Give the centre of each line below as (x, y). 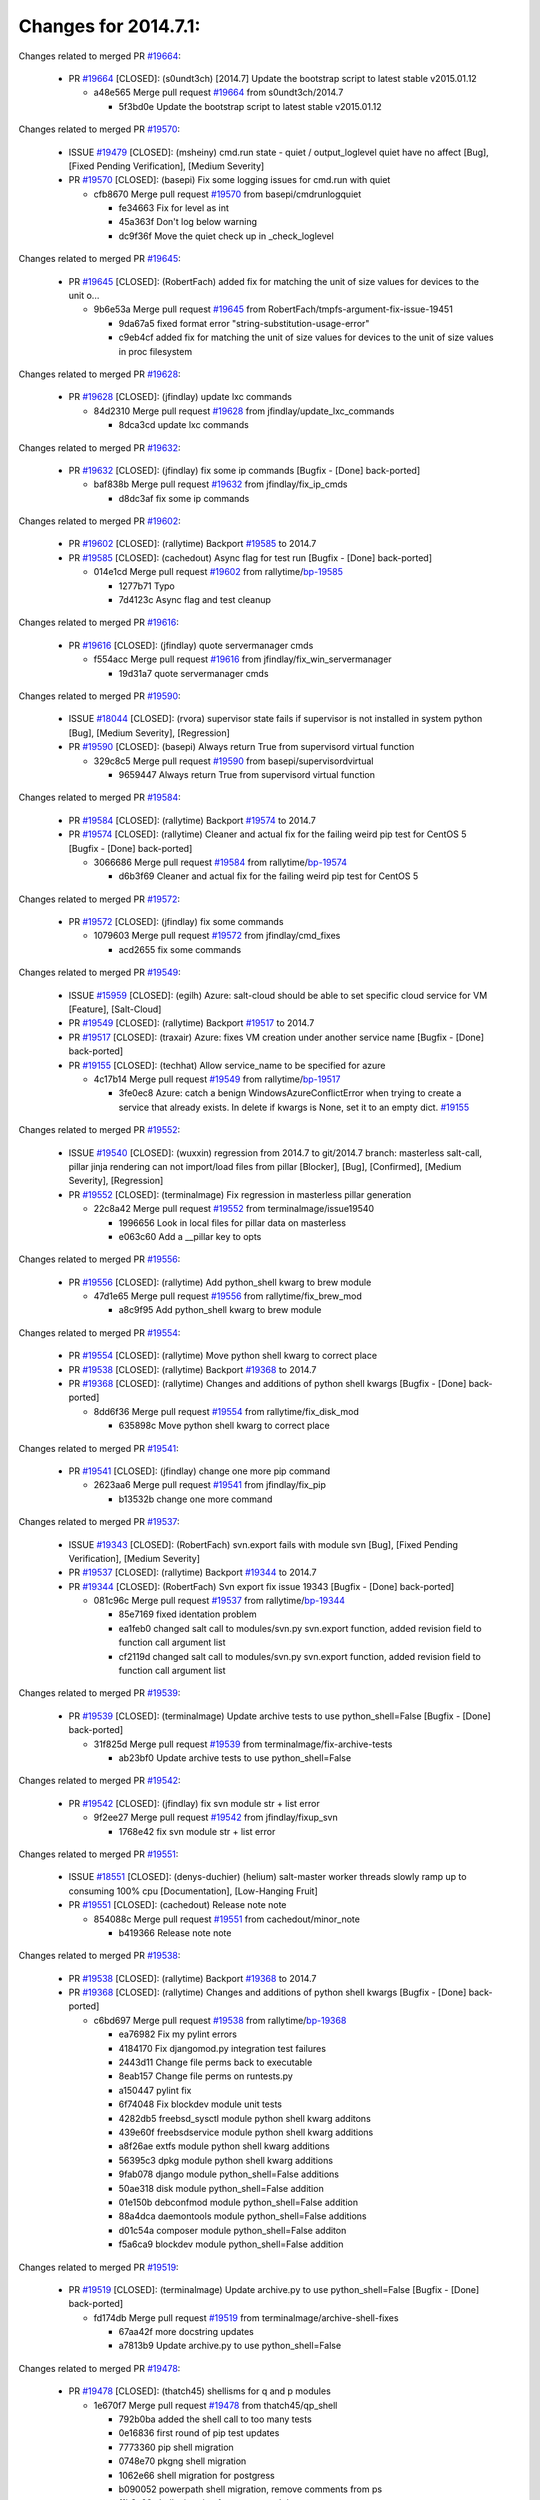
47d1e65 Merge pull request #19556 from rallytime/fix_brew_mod (227, 1296)
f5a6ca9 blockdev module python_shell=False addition (231, 2244)
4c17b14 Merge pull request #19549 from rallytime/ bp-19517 (217, 1079)
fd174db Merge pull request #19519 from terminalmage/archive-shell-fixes (246, 2317)
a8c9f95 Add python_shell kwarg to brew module (220, 1310)
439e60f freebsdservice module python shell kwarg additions (246, 2132)
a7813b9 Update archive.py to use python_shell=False (230, 2346)
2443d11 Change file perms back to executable (215, 2062)
